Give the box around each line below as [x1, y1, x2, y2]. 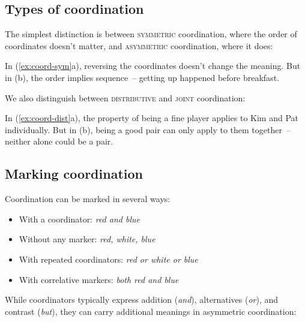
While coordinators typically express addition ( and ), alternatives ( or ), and [5, 293, 279, 306]
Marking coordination [5, 164, 143, 183]
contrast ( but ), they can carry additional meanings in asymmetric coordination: [5, 305, 297, 317]
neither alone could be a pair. [5, 135, 113, 148]
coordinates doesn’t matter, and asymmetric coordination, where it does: [5, 39, 273, 52]
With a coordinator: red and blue [19, 212, 140, 225]
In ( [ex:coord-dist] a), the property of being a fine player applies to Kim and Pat [5, 112, 299, 124]
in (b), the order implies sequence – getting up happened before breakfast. [5, 71, 279, 83]
